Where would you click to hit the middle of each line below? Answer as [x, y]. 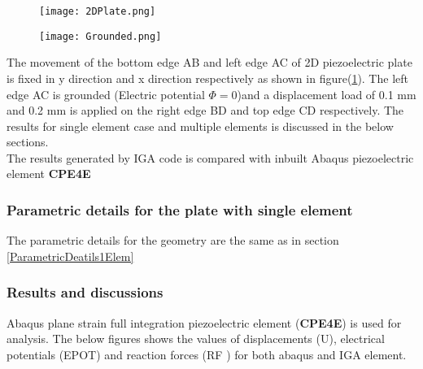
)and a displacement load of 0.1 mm [327, 94]
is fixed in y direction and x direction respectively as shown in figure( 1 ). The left [207, 78]
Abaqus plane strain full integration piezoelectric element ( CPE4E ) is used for [204, 322]
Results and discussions [85, 292]
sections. [28, 142]
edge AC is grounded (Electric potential [106, 94]
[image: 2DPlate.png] [98, 11]
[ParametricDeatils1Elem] [70, 256]
